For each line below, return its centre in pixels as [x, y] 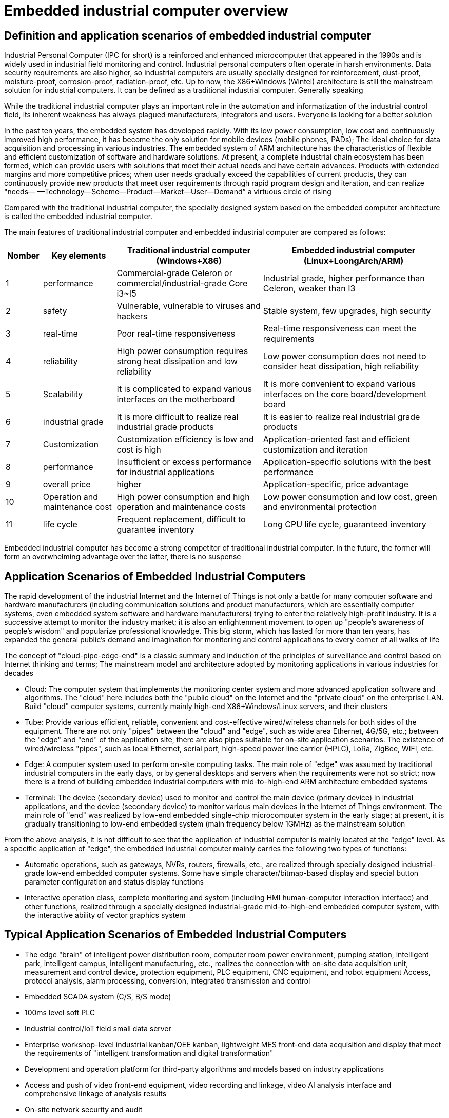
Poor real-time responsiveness [176, 334]
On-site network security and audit [84, 1109]
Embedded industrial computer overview [146, 11]
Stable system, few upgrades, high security [347, 311]
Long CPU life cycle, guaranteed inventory [345, 525]
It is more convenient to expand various [339, 384]
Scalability [63, 394]
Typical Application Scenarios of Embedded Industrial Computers [175, 935]
